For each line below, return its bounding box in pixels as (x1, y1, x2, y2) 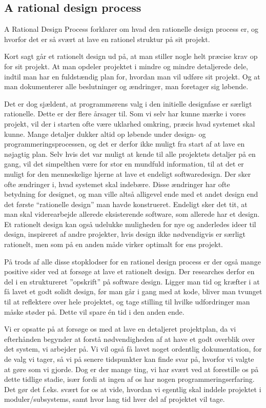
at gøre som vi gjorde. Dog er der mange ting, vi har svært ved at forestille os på (4, 363, 259, 374)
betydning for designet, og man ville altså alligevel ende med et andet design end (4, 189, 258, 199)
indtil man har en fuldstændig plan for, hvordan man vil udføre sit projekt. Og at (4, 71, 260, 81)
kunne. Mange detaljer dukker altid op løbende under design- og (4, 128, 206, 139)
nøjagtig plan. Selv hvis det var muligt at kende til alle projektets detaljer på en (4, 148, 256, 159)
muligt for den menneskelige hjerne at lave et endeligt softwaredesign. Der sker (4, 168, 251, 179)
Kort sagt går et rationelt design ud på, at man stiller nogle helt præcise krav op (4, 51, 258, 62)
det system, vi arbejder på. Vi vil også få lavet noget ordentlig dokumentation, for (4, 343, 262, 354)
